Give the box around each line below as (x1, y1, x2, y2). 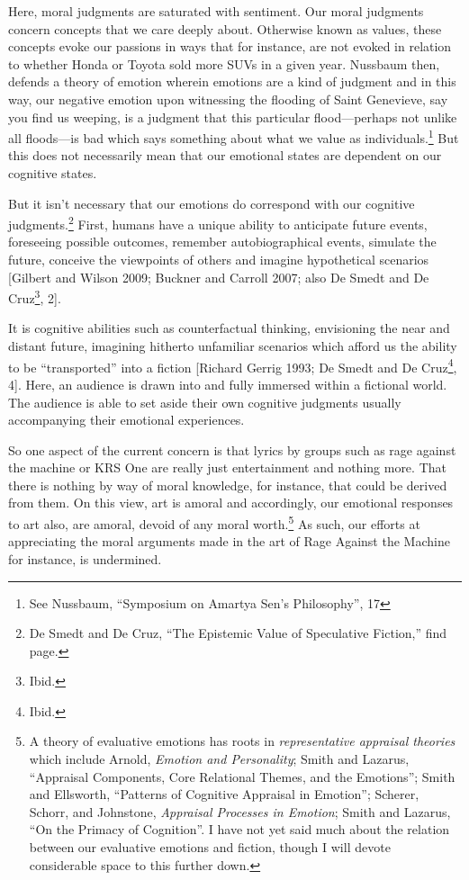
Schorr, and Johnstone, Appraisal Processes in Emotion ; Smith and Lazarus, (29, 802, 451, 821)
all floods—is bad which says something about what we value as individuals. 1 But (8, 126, 459, 147)
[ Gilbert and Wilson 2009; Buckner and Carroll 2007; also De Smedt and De (8, 267, 429, 286)
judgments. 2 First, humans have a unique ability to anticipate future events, (8, 212, 428, 233)
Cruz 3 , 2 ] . (8, 286, 61, 307)
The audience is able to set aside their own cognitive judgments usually (8, 392, 401, 411)
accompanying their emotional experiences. (8, 410, 245, 429)
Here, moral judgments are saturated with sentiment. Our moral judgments (8, 2, 424, 20)
